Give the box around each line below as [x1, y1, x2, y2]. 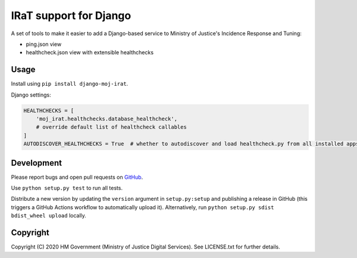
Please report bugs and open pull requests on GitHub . [11, 173, 143, 181]
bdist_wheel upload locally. [11, 212, 86, 219]
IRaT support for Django [11, 9, 131, 22]
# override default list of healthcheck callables [36, 124, 187, 130]
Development [11, 158, 62, 168]
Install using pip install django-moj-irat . [11, 80, 129, 88]
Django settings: [11, 91, 51, 98]
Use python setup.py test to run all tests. [11, 185, 123, 192]
